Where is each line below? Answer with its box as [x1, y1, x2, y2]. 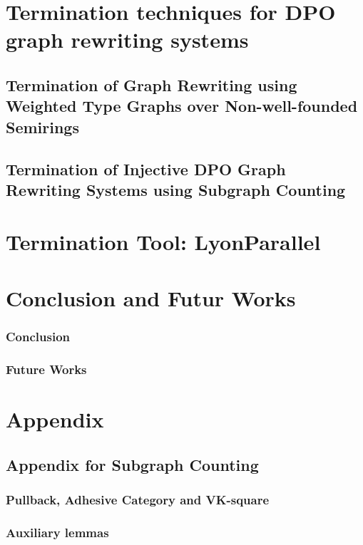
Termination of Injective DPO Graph [6, 157, 286, 180]
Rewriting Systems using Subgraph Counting [6, 178, 346, 200]
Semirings [6, 115, 79, 137]
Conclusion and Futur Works [6, 283, 296, 312]
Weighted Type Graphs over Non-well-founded [6, 95, 358, 117]
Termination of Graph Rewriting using [6, 73, 297, 95]
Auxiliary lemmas [6, 523, 109, 541]
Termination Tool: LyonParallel [6, 227, 321, 256]
